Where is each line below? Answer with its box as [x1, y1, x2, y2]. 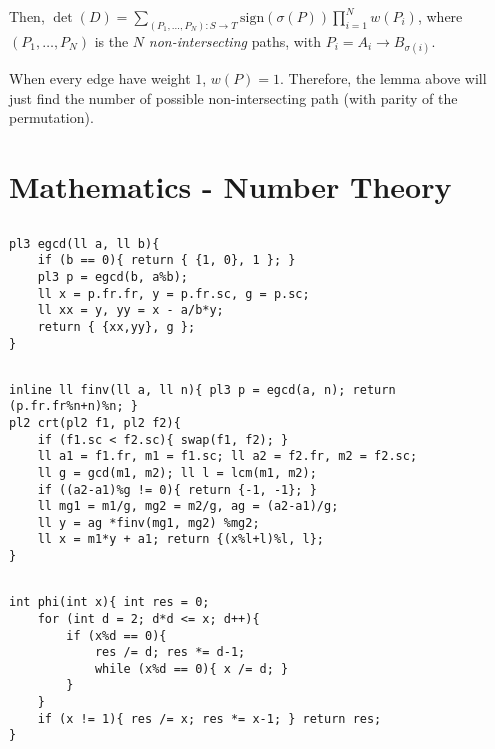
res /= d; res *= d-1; [94, 645, 246, 660]
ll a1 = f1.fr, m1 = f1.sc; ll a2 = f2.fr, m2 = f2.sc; [37, 449, 418, 464]
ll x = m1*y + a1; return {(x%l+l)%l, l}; [37, 532, 324, 547]
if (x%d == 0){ [66, 628, 167, 643]
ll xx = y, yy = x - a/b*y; [37, 303, 224, 318]
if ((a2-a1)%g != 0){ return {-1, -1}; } [37, 482, 317, 497]
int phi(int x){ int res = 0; [9, 595, 210, 610]
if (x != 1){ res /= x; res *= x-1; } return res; [37, 711, 382, 726]
